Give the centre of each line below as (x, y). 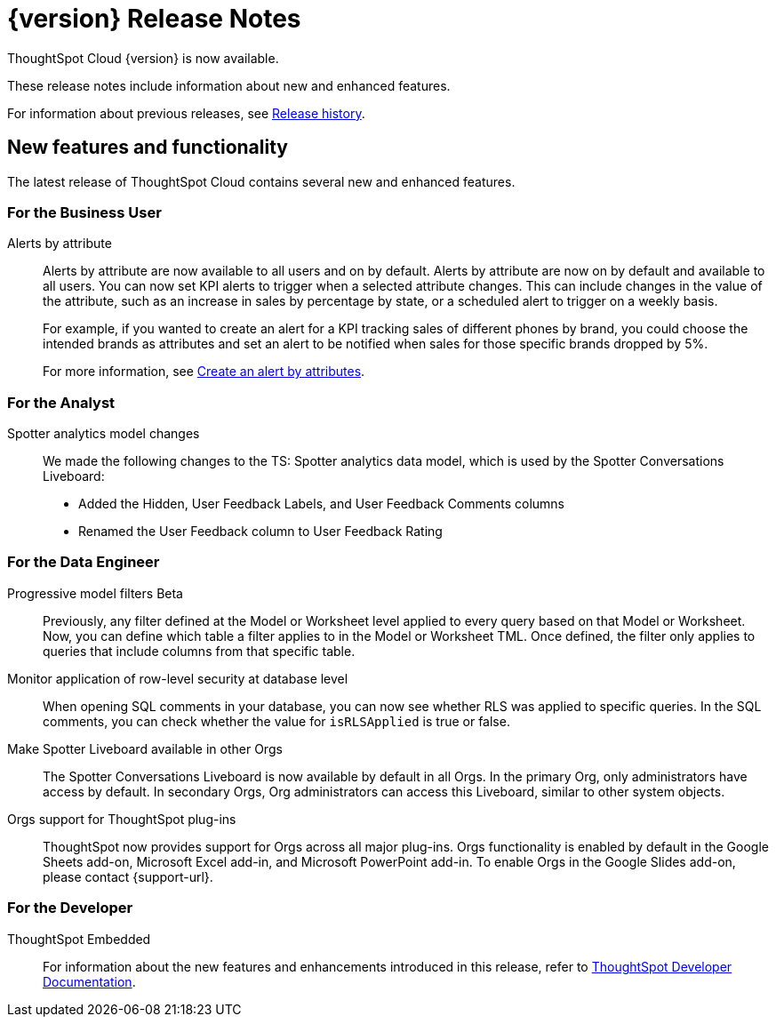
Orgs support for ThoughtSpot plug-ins (122, 819)
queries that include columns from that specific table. (199, 651)
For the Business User (84, 212)
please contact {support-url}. (128, 876)
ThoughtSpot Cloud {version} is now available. (143, 58)
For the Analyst (61, 402)
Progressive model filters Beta (95, 593)
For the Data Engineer (84, 562)
